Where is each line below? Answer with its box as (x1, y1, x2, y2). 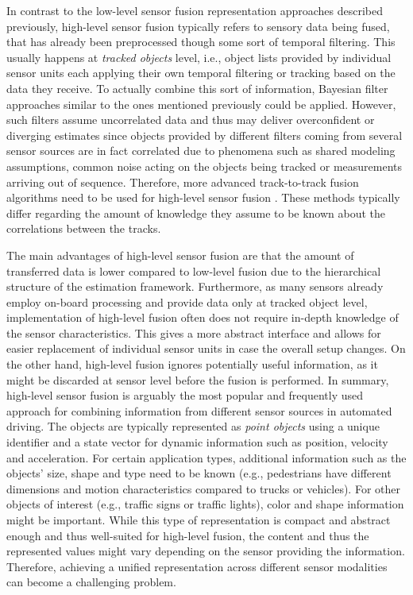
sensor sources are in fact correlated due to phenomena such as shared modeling (6, 142, 396, 159)
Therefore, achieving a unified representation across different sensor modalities (6, 558, 388, 574)
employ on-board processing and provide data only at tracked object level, (6, 293, 368, 310)
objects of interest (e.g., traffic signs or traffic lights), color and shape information (6, 496, 404, 512)
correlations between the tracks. (6, 220, 161, 237)
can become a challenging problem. (6, 574, 176, 590)
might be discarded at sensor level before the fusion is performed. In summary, (6, 371, 389, 388)
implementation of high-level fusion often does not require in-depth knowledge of (6, 309, 399, 326)
